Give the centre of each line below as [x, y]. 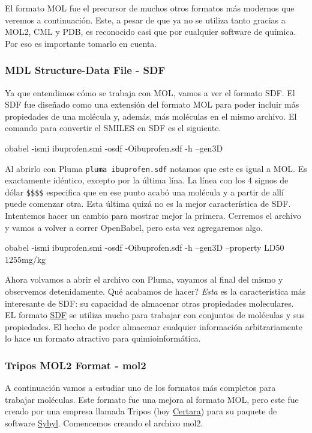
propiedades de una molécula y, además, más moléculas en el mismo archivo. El [151, 116]
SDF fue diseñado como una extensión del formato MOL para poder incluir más [152, 104]
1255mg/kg [25, 259]
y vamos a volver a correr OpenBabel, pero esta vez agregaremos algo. [134, 227]
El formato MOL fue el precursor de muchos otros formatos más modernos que [150, 8]
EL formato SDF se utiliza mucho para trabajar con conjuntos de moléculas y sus [155, 315]
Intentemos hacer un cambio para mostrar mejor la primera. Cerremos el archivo [153, 216]
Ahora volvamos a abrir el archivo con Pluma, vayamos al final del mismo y [144, 279]
